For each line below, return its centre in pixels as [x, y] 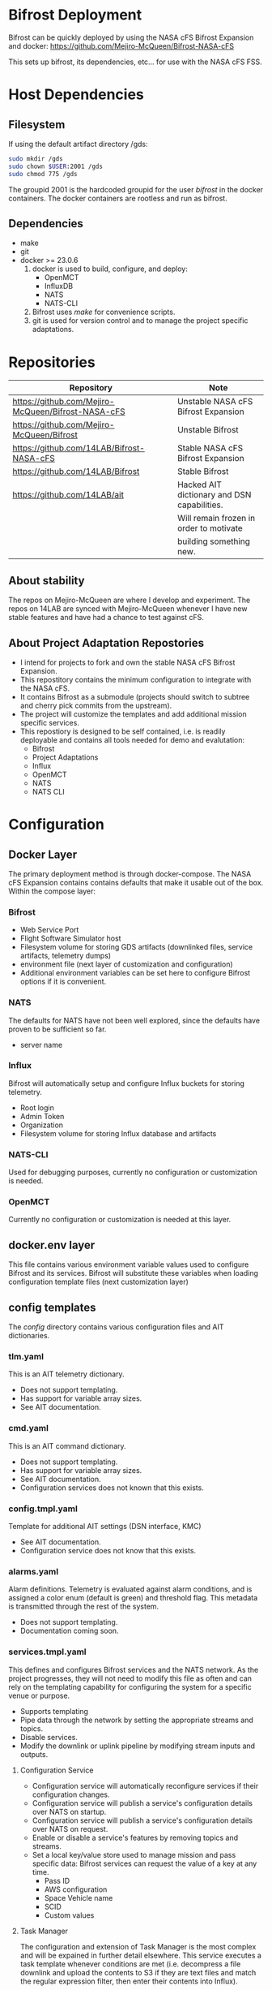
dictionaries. [29, 1336]
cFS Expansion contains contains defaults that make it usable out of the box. [136, 882]
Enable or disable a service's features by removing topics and [135, 1837]
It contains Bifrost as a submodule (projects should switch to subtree [135, 696]
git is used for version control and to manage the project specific [140, 321]
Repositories [52, 362]
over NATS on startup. [69, 1811]
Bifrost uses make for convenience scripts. [104, 312]
